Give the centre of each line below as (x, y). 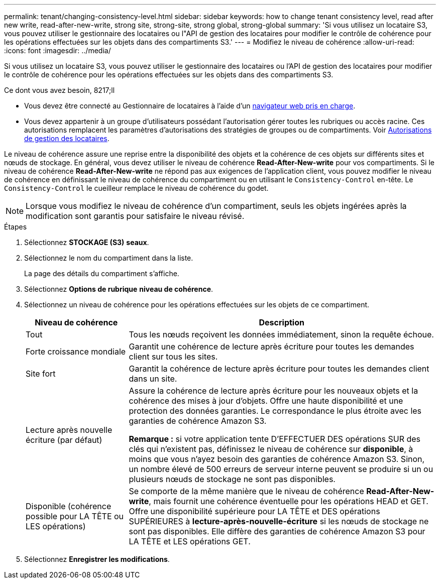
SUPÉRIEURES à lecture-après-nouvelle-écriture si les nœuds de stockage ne (279, 521)
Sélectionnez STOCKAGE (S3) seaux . (87, 242)
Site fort (41, 374)
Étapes (16, 227)
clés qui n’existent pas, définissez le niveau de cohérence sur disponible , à (271, 449)
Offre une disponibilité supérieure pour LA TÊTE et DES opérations (254, 511)
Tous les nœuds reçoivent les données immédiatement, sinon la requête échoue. (281, 334)
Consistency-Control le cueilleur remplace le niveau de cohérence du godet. (136, 188)
